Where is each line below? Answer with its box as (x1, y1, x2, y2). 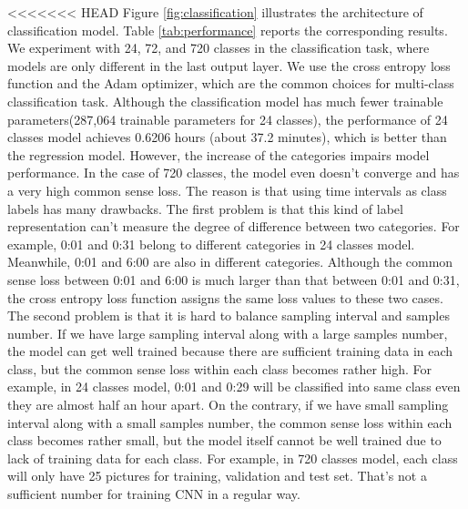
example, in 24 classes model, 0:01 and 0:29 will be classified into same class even (7, 377, 461, 396)
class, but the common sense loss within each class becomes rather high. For (7, 359, 432, 378)
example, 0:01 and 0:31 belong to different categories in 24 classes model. (7, 234, 415, 253)
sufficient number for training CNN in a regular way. (7, 484, 300, 504)
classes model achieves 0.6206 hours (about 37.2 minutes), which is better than (7, 127, 447, 147)
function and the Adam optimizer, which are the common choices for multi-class (7, 74, 454, 93)
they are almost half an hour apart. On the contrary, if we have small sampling (7, 395, 449, 414)
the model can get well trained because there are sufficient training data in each (7, 341, 453, 361)
